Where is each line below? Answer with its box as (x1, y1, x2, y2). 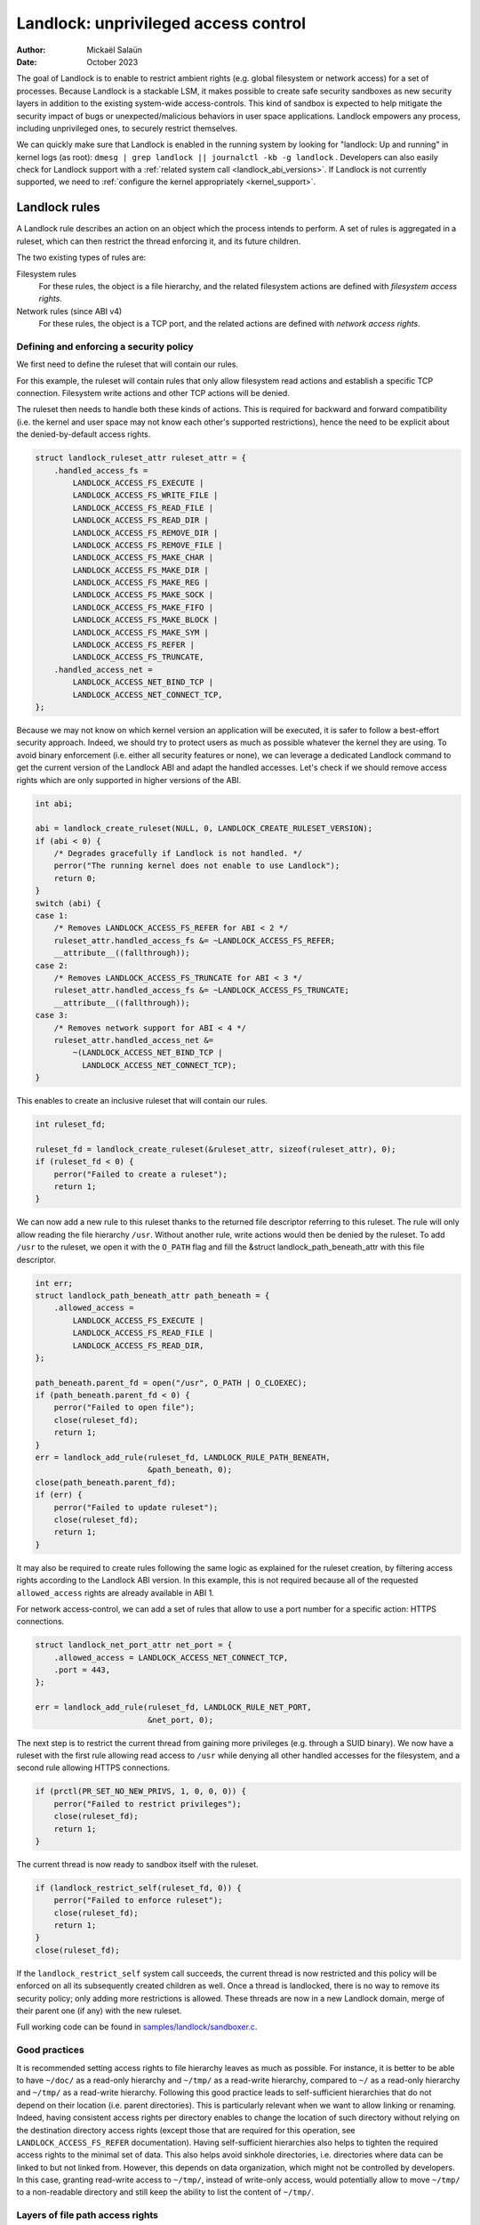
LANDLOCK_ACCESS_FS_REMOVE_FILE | (72, 539, 223, 550)
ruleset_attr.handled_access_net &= (53, 1035, 213, 1045)
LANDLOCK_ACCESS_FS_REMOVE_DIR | (72, 528, 219, 538)
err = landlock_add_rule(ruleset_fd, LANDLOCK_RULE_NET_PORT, (35, 1703, 312, 1712)
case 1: (35, 910, 68, 921)
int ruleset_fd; (35, 1120, 107, 1129)
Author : (16, 44, 46, 55)
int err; (35, 1278, 74, 1288)
